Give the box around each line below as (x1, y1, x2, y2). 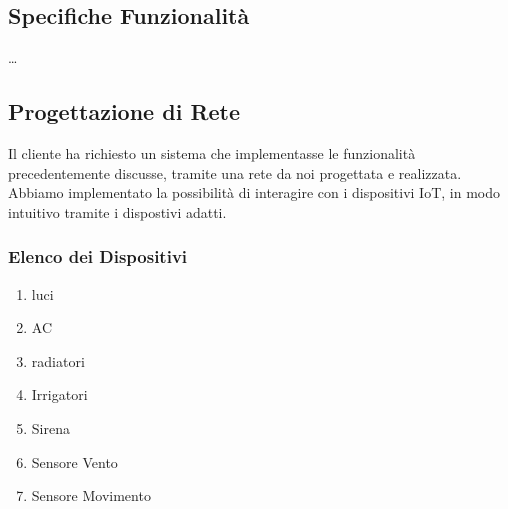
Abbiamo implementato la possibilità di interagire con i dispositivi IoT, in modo (8, 182, 500, 203)
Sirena (31, 417, 70, 438)
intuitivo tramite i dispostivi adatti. (8, 201, 227, 222)
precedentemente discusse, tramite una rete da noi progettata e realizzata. (8, 162, 462, 183)
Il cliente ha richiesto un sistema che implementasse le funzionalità (8, 143, 416, 163)
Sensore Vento (31, 451, 118, 472)
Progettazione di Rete (8, 96, 241, 127)
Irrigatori (31, 384, 88, 405)
